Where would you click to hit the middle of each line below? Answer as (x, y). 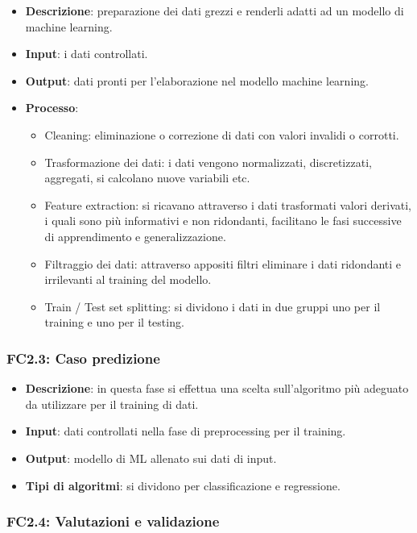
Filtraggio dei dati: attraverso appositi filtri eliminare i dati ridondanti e (223, 263)
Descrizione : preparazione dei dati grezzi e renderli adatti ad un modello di (215, 10)
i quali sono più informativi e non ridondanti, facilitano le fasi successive (223, 221)
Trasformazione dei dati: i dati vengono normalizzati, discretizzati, (208, 162)
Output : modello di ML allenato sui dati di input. (151, 458)
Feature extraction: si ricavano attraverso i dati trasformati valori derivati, (228, 204)
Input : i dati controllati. (87, 54)
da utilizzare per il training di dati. (112, 404)
